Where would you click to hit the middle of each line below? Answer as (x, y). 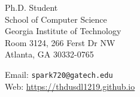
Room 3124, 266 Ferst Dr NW (60, 42)
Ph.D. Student (31, 7)
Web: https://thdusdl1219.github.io (70, 86)
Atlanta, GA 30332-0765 (49, 54)
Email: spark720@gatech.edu (59, 74)
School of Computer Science (56, 19)
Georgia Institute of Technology (63, 31)
